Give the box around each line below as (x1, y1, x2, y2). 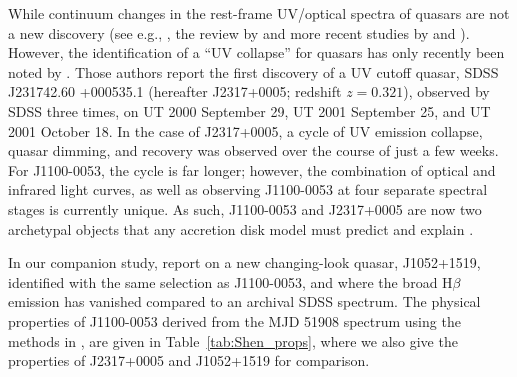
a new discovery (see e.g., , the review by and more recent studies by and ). (8, 22, 470, 43)
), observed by (403, 81, 490, 102)
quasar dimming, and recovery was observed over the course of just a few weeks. (8, 140, 499, 161)
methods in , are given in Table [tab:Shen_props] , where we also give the (8, 330, 458, 351)
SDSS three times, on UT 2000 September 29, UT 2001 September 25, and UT (8, 100, 491, 121)
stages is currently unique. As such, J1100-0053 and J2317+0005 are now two (8, 198, 482, 219)
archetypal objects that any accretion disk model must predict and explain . (8, 218, 474, 239)
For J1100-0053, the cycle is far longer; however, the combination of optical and (8, 159, 496, 180)
